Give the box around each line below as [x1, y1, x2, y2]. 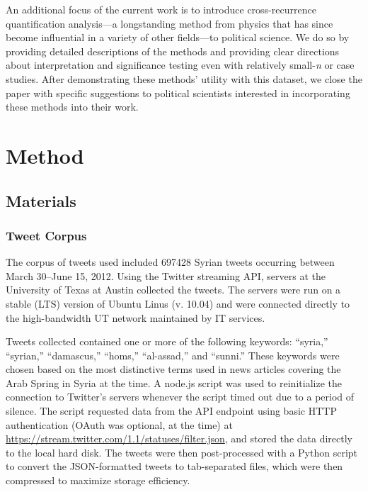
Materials [6, 189, 76, 211]
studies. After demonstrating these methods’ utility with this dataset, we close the [6, 71, 362, 86]
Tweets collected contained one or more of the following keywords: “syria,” [6, 334, 328, 349]
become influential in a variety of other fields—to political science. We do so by [6, 30, 350, 45]
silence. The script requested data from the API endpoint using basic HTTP [6, 403, 337, 418]
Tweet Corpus [6, 226, 87, 244]
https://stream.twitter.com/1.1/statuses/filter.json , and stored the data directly [6, 431, 352, 446]
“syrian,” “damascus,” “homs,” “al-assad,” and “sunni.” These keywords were [6, 347, 340, 362]
